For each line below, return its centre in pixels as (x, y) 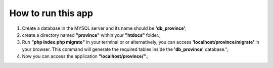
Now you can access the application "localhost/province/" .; (85, 56)
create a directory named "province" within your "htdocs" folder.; (92, 35)
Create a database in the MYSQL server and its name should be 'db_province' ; (104, 28)
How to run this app (51, 13)
